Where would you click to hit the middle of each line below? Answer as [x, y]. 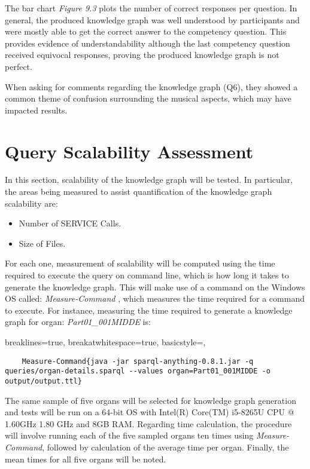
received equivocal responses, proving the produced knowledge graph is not [142, 55]
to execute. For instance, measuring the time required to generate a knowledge [149, 310]
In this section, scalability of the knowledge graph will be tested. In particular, [149, 180]
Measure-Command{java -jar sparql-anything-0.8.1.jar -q [138, 361]
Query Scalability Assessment [129, 151]
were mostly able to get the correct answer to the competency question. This [146, 31]
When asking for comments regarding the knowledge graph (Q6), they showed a [151, 86]
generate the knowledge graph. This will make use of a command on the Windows [155, 286]
